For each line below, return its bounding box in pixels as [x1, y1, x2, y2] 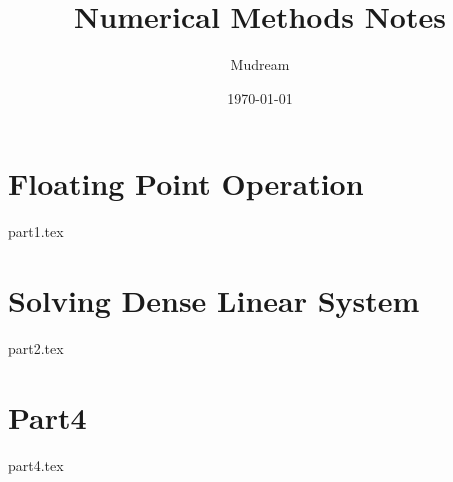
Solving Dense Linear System [8, 280, 420, 321]
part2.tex [8, 337, 64, 358]
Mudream [230, 54, 290, 75]
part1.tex [8, 221, 64, 242]
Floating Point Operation [8, 163, 364, 204]
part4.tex [8, 454, 64, 475]
